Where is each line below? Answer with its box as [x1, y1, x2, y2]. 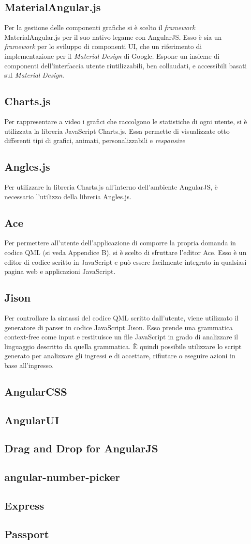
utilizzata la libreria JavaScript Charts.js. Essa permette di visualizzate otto [4, 126, 230, 136]
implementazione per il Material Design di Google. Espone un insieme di [4, 50, 220, 61]
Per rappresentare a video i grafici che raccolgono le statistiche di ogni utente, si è [4, 116, 247, 126]
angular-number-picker [4, 469, 120, 484]
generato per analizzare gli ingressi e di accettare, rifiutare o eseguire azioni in [4, 351, 236, 361]
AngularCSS [4, 384, 67, 399]
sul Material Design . [4, 70, 64, 80]
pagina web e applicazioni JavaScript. [4, 266, 116, 276]
